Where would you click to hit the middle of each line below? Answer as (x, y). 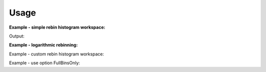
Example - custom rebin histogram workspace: (57, 54)
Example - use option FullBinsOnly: (45, 63)
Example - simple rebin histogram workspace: (57, 27)
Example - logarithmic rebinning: (44, 45)
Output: (17, 36)
